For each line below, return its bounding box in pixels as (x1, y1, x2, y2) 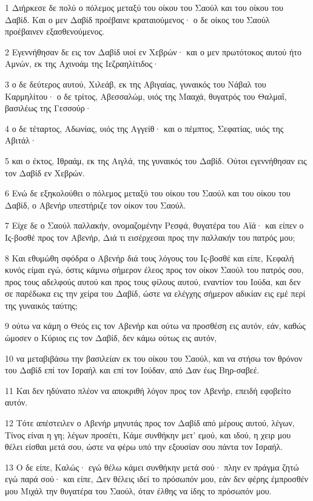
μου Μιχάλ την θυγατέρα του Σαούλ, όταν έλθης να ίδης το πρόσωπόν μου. (5, 485, 272, 497)
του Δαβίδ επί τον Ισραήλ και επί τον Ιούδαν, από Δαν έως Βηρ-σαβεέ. (5, 364, 260, 376)
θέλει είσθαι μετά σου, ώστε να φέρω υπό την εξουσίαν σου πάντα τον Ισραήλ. (5, 440, 283, 453)
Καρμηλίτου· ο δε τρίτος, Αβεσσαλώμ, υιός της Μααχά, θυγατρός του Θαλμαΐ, (5, 89, 287, 102)
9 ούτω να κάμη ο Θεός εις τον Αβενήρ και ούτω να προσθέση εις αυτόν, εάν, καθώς (5, 319, 306, 332)
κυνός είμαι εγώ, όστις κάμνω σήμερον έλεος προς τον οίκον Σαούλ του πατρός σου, (5, 263, 304, 276)
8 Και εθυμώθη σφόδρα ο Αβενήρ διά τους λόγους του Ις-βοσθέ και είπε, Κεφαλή (5, 251, 294, 264)
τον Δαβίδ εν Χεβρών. (5, 166, 85, 179)
